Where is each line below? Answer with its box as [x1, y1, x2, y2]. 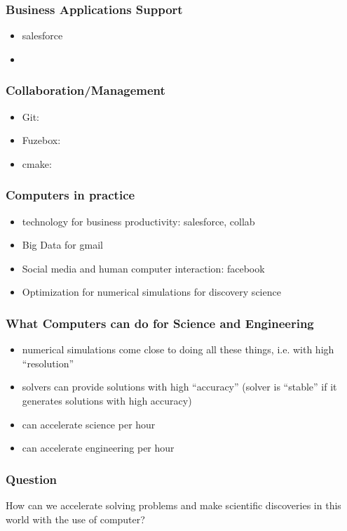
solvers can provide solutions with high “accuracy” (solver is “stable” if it [22, 379, 337, 394]
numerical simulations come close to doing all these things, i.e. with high [22, 342, 334, 357]
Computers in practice [6, 186, 135, 204]
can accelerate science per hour [22, 417, 156, 431]
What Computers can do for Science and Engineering [6, 314, 314, 332]
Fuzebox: [22, 133, 61, 147]
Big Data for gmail [22, 237, 103, 252]
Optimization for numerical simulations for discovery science [22, 284, 281, 299]
